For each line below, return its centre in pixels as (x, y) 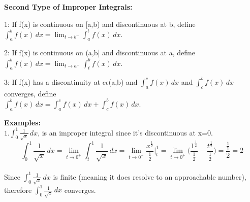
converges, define (30, 93)
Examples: (22, 122)
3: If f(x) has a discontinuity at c (55, 81)
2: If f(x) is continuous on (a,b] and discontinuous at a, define (100, 53)
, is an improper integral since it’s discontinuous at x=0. (125, 132)
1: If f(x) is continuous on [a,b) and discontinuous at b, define (100, 24)
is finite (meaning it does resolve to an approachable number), (150, 176)
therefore (18, 190)
